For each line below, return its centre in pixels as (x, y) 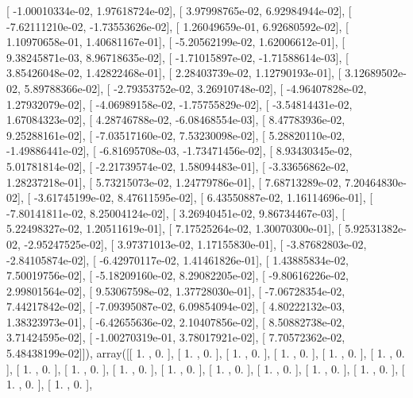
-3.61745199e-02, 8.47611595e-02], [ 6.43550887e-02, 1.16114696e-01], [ (203, 197)
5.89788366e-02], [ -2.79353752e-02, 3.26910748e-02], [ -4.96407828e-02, (195, 88)
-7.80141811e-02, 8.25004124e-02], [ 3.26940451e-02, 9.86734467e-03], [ (176, 213)
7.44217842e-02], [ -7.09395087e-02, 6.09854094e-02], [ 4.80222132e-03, (176, 306)
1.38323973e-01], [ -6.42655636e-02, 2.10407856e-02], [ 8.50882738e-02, (176, 321)
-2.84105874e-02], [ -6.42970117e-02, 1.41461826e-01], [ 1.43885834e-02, (178, 259)
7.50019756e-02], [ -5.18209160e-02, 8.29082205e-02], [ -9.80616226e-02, (178, 275)
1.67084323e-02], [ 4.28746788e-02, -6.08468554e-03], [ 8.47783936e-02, (176, 120)
